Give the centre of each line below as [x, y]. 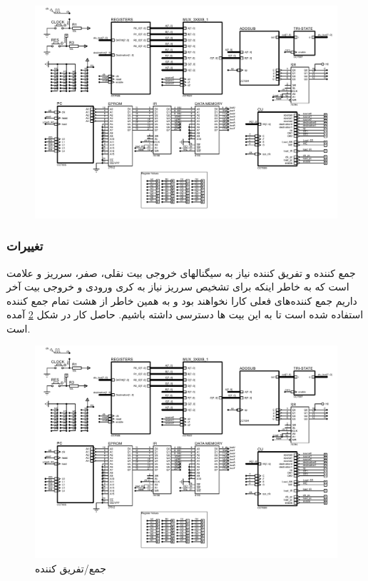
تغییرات [25, 246]
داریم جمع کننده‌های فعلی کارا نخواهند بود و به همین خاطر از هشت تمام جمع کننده [182, 300]
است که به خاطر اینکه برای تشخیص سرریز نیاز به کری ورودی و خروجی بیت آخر [178, 287]
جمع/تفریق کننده [71, 568]
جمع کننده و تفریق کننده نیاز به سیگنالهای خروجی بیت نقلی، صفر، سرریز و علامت [181, 272]
